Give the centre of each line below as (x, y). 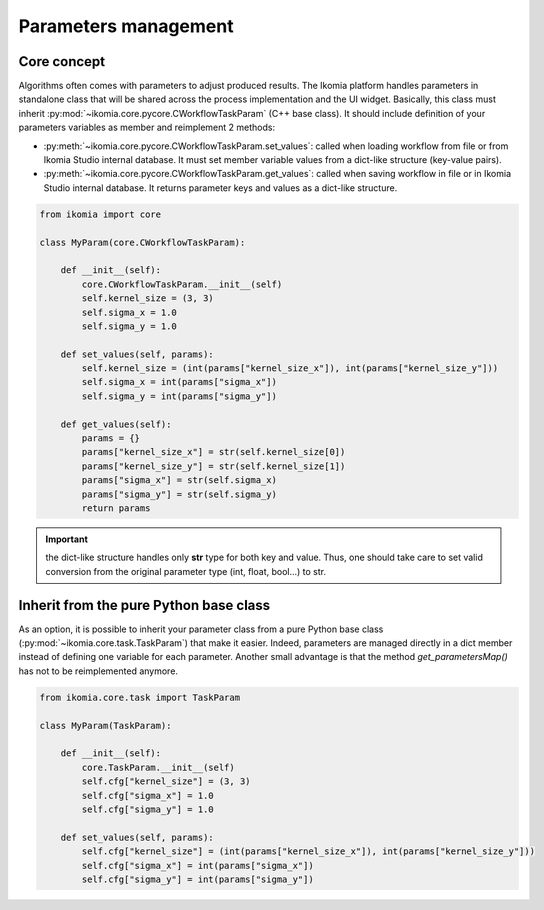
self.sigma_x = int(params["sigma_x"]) (179, 382)
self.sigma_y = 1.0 (129, 326)
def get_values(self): (116, 424)
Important (67, 539)
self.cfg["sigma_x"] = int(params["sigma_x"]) (197, 865)
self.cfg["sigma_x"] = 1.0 (147, 795)
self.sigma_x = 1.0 (129, 312)
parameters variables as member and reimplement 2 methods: (146, 127)
